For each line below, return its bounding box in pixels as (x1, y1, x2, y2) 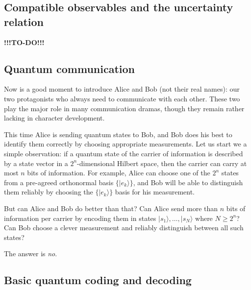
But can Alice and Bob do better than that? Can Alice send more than (4, 203, 218, 213)
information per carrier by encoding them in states (4, 213, 156, 223)
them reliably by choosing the (4, 187, 93, 197)
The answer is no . (4, 248, 57, 259)
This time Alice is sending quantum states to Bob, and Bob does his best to (4, 129, 232, 139)
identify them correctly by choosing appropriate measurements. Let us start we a (4, 139, 247, 149)
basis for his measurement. (115, 187, 195, 197)
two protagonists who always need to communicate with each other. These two (4, 93, 240, 103)
